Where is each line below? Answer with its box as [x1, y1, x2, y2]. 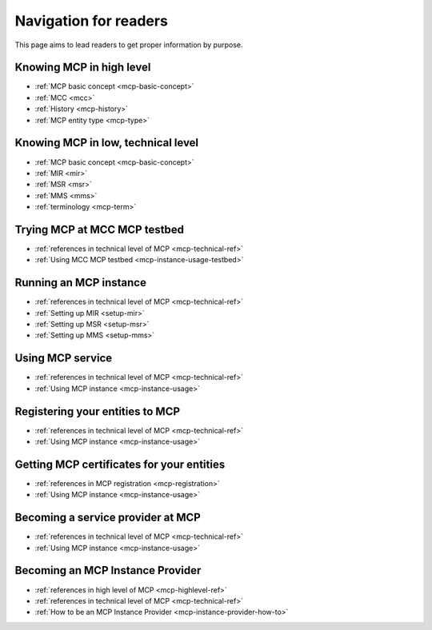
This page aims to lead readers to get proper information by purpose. [14, 40, 243, 50]
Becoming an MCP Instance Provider [14, 564, 202, 577]
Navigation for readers [14, 12, 168, 30]
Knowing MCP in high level [14, 61, 151, 74]
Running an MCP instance [14, 276, 147, 289]
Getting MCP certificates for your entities [14, 457, 226, 471]
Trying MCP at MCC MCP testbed [14, 222, 184, 236]
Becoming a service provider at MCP [14, 511, 202, 524]
